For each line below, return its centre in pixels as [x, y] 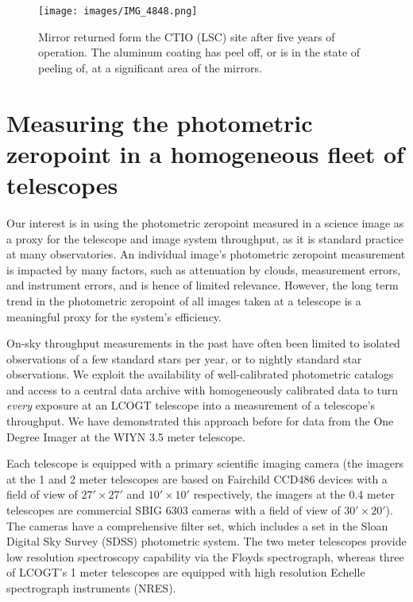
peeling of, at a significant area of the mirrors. [150, 67]
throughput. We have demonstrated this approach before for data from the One [200, 421]
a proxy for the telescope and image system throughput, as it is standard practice [205, 238]
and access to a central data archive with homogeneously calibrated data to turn [203, 389]
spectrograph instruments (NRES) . [91, 588]
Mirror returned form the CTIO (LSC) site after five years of [187, 36]
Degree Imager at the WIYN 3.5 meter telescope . [126, 436]
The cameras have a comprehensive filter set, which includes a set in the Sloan [197, 525]
